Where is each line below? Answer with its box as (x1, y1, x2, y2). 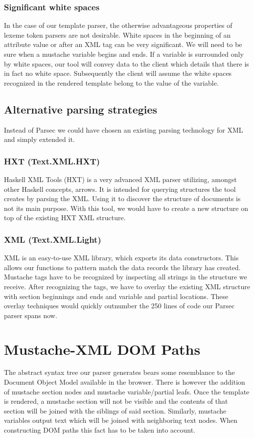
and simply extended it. (4, 134, 75, 144)
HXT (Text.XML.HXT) (4, 155, 100, 167)
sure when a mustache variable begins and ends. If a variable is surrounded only (4, 49, 244, 59)
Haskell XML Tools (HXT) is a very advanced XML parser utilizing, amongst (4, 174, 237, 184)
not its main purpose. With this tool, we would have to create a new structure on (4, 203, 248, 213)
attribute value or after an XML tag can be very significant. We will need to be (4, 39, 242, 49)
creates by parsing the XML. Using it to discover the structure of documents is (4, 193, 241, 204)
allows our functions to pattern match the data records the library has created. (4, 262, 241, 272)
